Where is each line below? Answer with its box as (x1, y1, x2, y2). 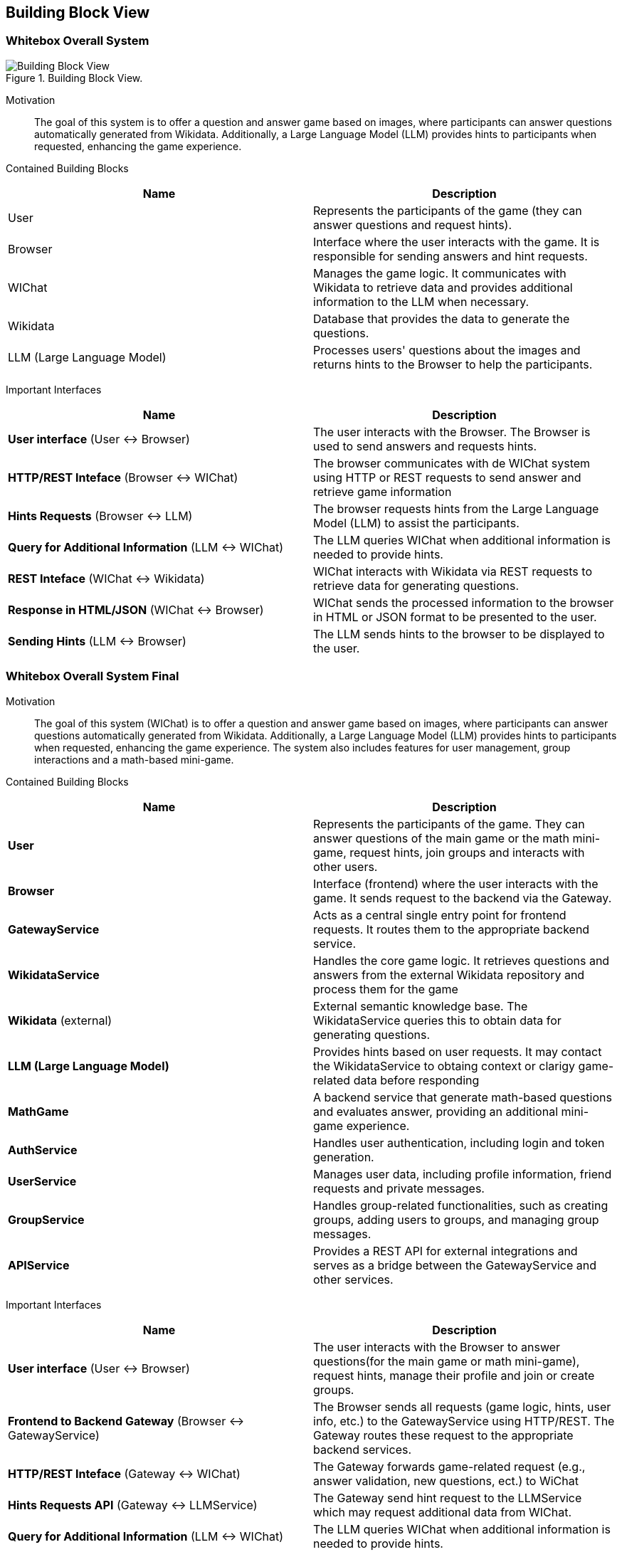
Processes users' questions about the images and (313, 342, 581, 357)
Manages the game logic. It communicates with (313, 265, 566, 280)
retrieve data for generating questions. (313, 578, 520, 593)
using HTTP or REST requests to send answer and (313, 470, 581, 485)
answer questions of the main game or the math (313, 830, 570, 845)
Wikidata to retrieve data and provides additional (313, 280, 573, 295)
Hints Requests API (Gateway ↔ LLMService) (8, 1497, 258, 1512)
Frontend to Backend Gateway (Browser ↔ (8, 1413, 245, 1428)
